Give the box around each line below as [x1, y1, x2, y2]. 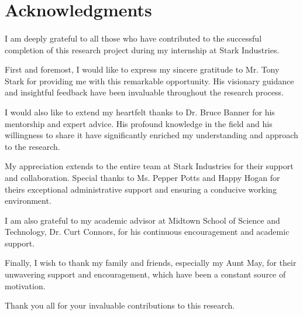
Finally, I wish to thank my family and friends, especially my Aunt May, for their [5, 256, 297, 269]
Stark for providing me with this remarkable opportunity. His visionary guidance [5, 74, 294, 87]
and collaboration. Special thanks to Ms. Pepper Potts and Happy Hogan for [5, 171, 280, 183]
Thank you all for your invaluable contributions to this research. [5, 299, 235, 311]
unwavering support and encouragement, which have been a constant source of [5, 268, 286, 280]
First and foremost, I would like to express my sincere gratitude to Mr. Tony [5, 63, 280, 76]
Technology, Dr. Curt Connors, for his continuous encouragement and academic [5, 225, 290, 238]
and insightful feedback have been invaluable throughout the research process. [5, 86, 284, 98]
